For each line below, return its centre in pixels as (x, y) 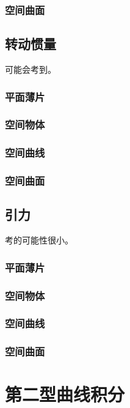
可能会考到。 (31, 69)
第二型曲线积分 (65, 394)
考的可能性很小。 (39, 240)
